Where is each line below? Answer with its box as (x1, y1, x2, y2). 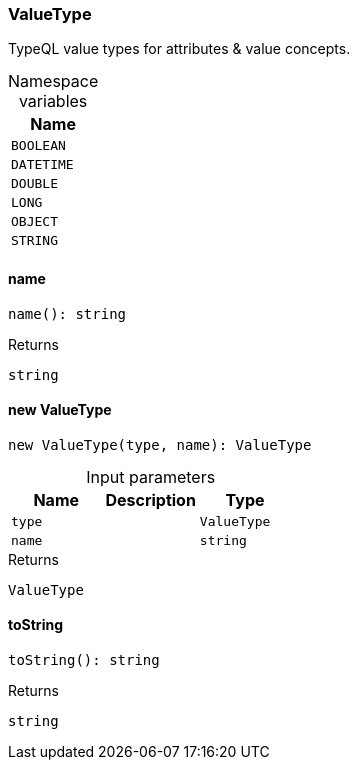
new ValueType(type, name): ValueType (8, 436, 312, 453)
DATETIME (11, 157, 74, 173)
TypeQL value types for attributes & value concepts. (8, 40, 351, 58)
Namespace (8, 71, 99, 92)
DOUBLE (11, 176, 58, 192)
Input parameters (86, 466, 216, 487)
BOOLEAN (11, 138, 66, 154)
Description (105, 489, 196, 510)
